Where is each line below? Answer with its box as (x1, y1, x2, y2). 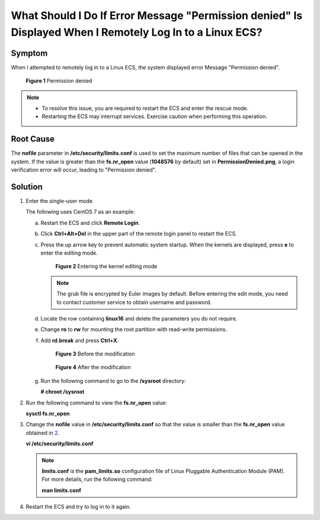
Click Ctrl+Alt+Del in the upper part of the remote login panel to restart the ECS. (40, 230, 237, 237)
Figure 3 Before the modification (55, 350, 135, 357)
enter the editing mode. (40, 249, 98, 256)
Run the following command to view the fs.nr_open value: (25, 399, 167, 406)
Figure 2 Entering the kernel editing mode (55, 263, 158, 270)
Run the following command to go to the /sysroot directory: (40, 377, 186, 384)
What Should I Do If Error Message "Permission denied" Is (11, 9, 303, 22)
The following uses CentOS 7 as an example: (25, 208, 136, 215)
